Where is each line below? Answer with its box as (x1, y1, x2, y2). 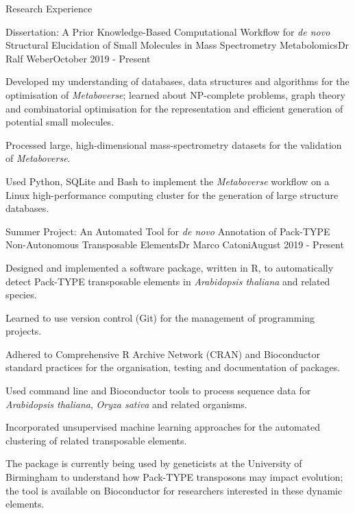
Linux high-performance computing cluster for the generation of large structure (5, 187, 339, 202)
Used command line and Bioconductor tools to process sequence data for (5, 383, 311, 398)
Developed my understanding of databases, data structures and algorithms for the (5, 74, 350, 88)
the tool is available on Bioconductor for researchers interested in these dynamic (5, 483, 343, 497)
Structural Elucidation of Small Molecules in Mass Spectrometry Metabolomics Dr (5, 38, 350, 52)
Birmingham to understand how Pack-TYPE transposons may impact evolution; (5, 470, 343, 484)
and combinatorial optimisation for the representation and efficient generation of (5, 101, 343, 115)
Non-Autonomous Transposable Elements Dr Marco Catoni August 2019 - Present (5, 237, 344, 252)
